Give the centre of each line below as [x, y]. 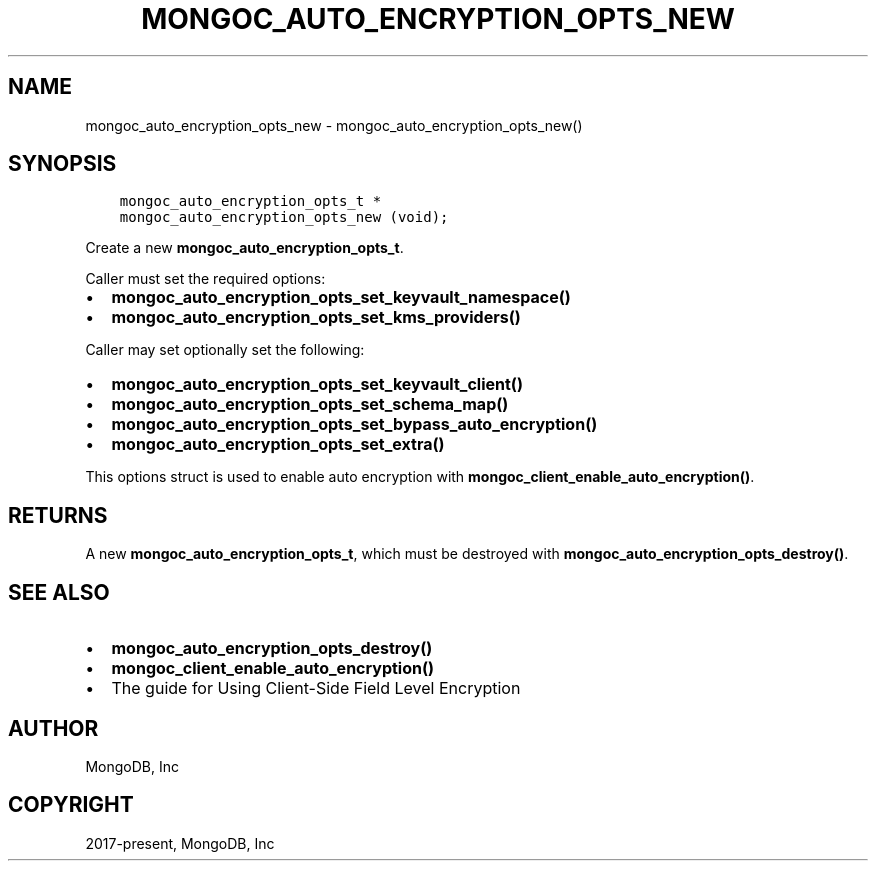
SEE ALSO [59, 592]
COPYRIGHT [71, 805]
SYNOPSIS [62, 164]
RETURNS [58, 515]
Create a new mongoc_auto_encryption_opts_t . [244, 248]
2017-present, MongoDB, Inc [180, 843]
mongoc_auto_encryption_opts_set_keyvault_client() [317, 384]
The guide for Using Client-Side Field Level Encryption [316, 688]
